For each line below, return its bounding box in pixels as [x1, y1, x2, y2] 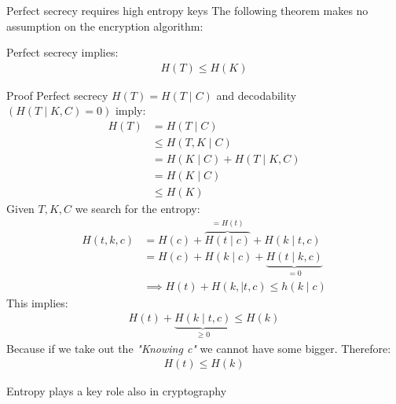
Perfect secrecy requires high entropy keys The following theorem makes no [6, 2, 368, 18]
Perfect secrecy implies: [6, 44, 119, 61]
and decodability [216, 86, 297, 103]
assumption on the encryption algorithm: [6, 17, 203, 34]
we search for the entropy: [75, 200, 200, 217]
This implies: [6, 294, 68, 310]
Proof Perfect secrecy [6, 86, 108, 103]
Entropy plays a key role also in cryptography [6, 383, 227, 399]
